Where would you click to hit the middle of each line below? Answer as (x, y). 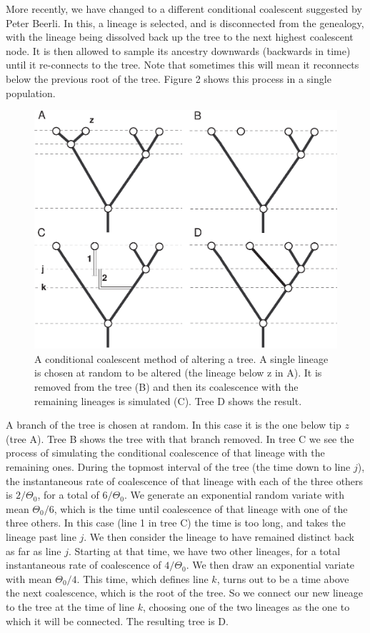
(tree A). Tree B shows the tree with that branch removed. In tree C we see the (180, 438)
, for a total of (68, 495)
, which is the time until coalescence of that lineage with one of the (201, 508)
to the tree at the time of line (70, 606)
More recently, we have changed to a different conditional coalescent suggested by (184, 9)
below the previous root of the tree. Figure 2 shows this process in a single (169, 78)
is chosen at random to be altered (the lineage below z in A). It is (178, 373)
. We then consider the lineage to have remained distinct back (219, 537)
